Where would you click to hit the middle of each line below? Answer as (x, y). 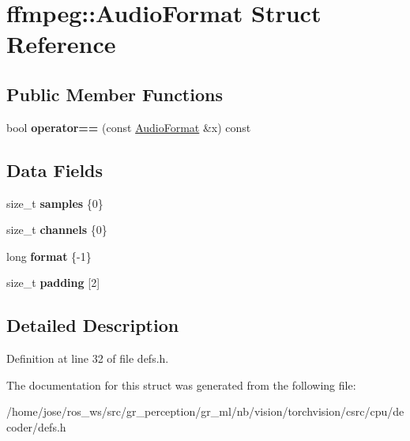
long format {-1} (49, 256)
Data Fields (55, 170)
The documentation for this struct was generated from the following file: (181, 384)
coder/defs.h (36, 426)
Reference (61, 44)
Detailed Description (93, 325)
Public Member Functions (115, 94)
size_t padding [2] (53, 283)
